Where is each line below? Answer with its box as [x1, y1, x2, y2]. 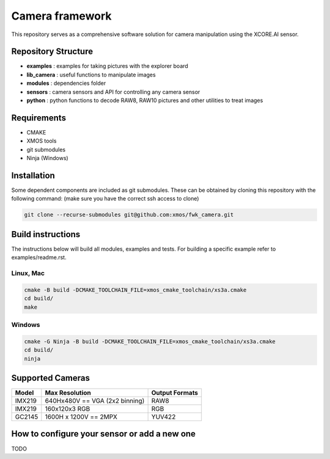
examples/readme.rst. [11, 254, 67, 261]
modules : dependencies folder [26, 79, 106, 87]
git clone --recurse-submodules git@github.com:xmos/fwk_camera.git [24, 211, 234, 218]
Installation [11, 170, 55, 180]
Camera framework [11, 9, 112, 23]
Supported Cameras [11, 373, 90, 383]
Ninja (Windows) [26, 155, 68, 162]
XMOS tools [26, 138, 57, 145]
